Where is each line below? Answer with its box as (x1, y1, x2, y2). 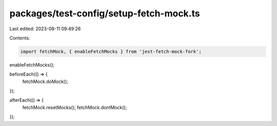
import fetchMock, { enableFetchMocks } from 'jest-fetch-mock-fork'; (20, 49, 202, 54)
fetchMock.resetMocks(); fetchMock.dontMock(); (22, 104, 127, 110)
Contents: (9, 35, 30, 41)
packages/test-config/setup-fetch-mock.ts (9, 8, 200, 19)
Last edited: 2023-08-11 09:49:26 (9, 26, 81, 32)
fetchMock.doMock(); (22, 78, 69, 85)
